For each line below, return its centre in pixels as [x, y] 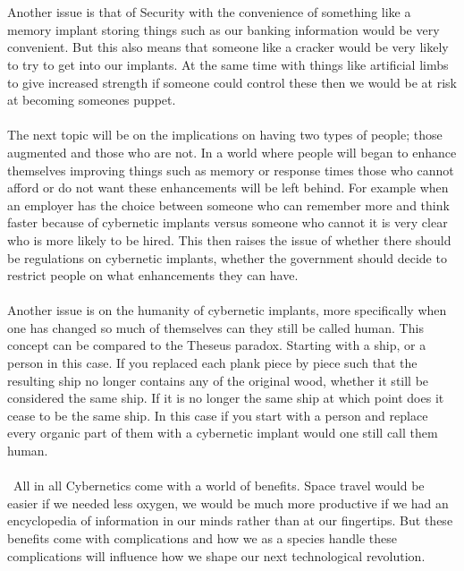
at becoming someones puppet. [92, 100]
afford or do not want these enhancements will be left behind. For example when [228, 187]
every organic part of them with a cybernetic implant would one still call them [223, 433]
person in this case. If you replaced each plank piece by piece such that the [212, 363]
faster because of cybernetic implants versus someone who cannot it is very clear [228, 222]
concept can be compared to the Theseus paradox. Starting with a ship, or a [217, 345]
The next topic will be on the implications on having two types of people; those [225, 135]
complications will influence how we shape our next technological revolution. [216, 555]
